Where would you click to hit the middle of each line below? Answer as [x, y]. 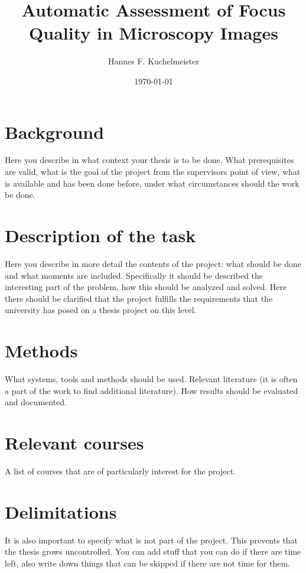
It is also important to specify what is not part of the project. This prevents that [152, 540]
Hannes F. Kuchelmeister [154, 61]
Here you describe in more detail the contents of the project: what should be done [153, 263]
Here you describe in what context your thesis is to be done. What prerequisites [149, 160]
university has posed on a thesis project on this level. [101, 310]
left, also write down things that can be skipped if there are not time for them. [147, 563]
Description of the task [100, 235]
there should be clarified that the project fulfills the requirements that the [139, 298]
